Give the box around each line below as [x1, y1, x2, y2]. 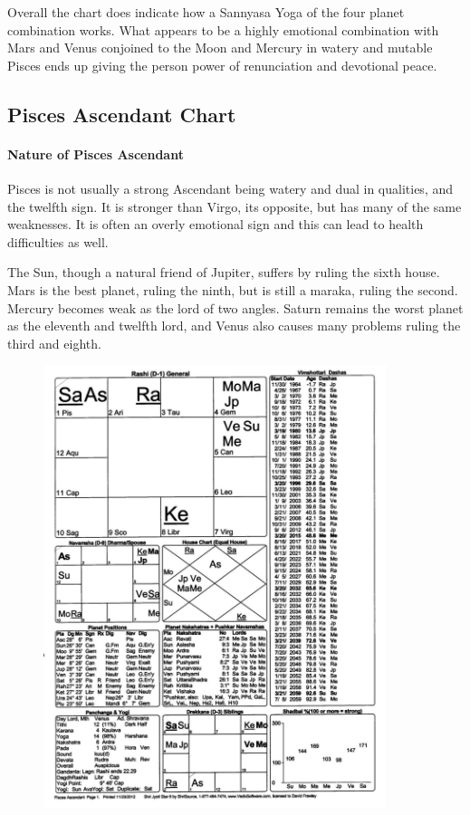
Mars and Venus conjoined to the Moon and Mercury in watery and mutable [7, 38, 433, 57]
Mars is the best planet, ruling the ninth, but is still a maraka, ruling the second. [7, 280, 458, 299]
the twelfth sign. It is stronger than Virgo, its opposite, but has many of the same [7, 197, 462, 216]
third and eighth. [7, 333, 101, 352]
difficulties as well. [7, 232, 109, 251]
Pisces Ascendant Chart [7, 100, 236, 128]
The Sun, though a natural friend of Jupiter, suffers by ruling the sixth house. [7, 263, 440, 282]
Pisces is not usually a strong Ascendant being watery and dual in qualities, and [7, 178, 453, 197]
